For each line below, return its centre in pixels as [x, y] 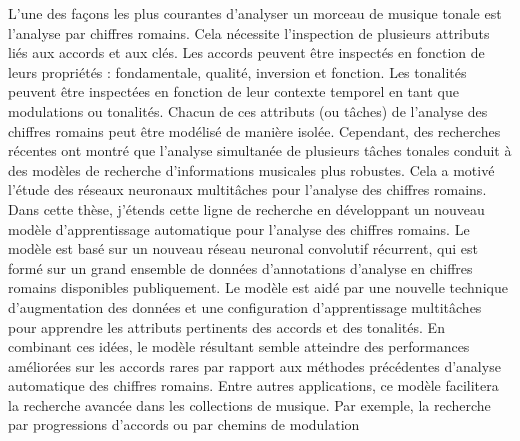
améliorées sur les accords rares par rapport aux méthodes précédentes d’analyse [254, 365]
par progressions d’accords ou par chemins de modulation [184, 424]
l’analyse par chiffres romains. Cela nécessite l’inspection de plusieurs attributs [249, 32]
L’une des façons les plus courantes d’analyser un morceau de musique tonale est [255, 13]
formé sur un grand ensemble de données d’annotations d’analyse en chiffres [240, 267]
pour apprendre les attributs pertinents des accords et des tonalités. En [226, 326]
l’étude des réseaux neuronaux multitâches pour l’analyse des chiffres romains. [247, 189]
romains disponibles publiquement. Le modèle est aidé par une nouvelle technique [258, 287]
